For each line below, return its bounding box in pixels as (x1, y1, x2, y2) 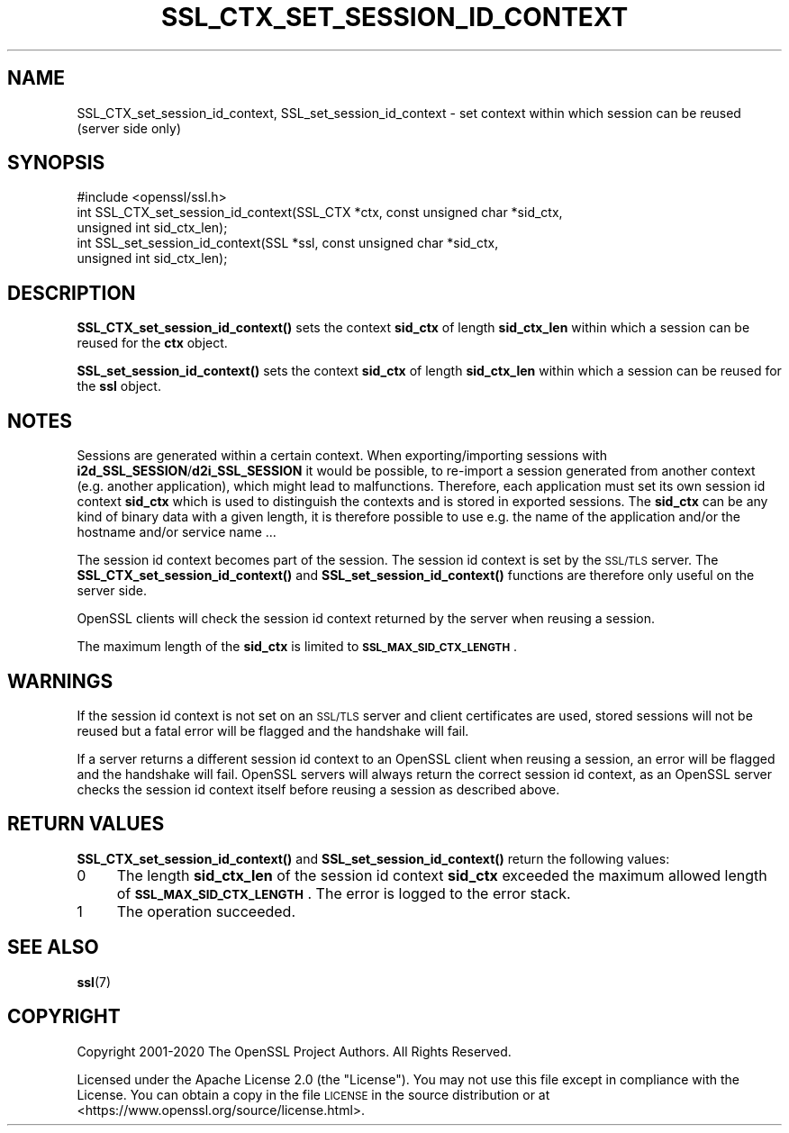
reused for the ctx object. (77, 335, 228, 351)
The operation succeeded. (116, 902, 295, 920)
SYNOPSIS (7, 151, 105, 175)
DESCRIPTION (7, 281, 136, 304)
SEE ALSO (7, 936, 99, 959)
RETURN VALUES (7, 812, 165, 836)
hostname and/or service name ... (77, 524, 277, 540)
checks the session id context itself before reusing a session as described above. (77, 781, 560, 797)
